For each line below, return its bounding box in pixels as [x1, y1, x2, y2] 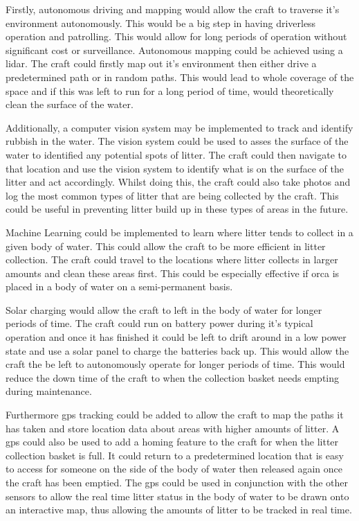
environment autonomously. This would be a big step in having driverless [6, 15, 316, 30]
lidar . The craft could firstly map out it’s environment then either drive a [6, 56, 317, 71]
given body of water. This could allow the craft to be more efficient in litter [6, 238, 326, 253]
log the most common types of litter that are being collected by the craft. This [6, 188, 339, 202]
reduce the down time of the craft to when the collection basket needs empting [6, 370, 340, 385]
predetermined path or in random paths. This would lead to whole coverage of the [6, 69, 354, 84]
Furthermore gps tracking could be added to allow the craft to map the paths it [6, 407, 344, 422]
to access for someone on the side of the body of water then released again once [6, 461, 342, 476]
